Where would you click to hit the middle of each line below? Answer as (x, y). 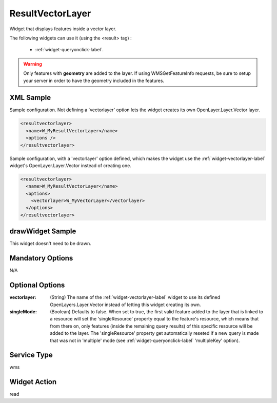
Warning (33, 64)
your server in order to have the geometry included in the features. (94, 80)
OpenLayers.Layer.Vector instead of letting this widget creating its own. (125, 305)
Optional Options (37, 285)
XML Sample (30, 98)
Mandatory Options (41, 258)
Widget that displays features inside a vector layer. (63, 29)
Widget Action (33, 382)
